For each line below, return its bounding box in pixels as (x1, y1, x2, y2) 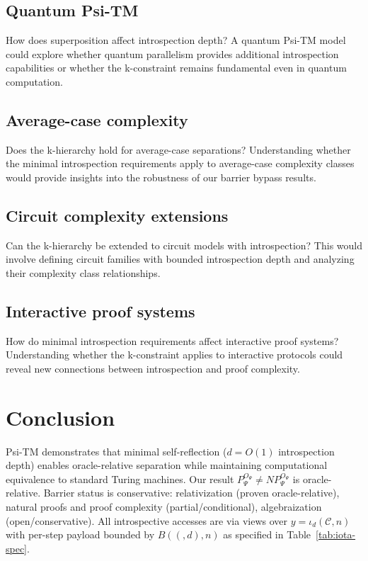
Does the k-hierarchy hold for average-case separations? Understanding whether (6, 142, 351, 157)
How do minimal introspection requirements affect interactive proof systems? (6, 333, 339, 348)
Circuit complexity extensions (6, 204, 229, 226)
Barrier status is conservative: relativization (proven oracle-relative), (43, 485, 340, 500)
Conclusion (6, 402, 115, 431)
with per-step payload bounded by (6, 527, 155, 542)
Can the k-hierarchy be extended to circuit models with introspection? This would (6, 237, 362, 252)
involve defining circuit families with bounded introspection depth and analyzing (6, 251, 355, 266)
